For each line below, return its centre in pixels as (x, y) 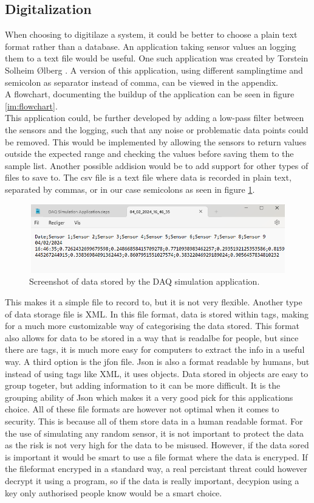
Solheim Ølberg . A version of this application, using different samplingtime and (154, 70)
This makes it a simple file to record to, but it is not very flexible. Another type (154, 302)
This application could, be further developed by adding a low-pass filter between (155, 118)
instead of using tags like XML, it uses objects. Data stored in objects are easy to (157, 373)
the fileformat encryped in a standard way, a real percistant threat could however (156, 469)
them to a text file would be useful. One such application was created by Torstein (157, 58)
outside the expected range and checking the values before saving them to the (149, 154)
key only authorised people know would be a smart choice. (114, 492)
